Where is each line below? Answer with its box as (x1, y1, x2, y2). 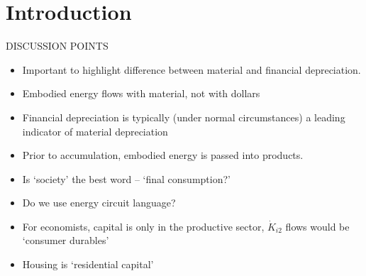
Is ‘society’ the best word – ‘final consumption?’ (22, 171, 231, 186)
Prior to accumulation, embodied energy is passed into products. (22, 148, 304, 162)
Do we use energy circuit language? (22, 195, 176, 210)
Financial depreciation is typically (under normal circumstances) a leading (22, 109, 345, 124)
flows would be (285, 219, 350, 233)
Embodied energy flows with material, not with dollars (22, 86, 260, 101)
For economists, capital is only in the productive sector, (22, 219, 265, 233)
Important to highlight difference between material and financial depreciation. (22, 62, 361, 77)
